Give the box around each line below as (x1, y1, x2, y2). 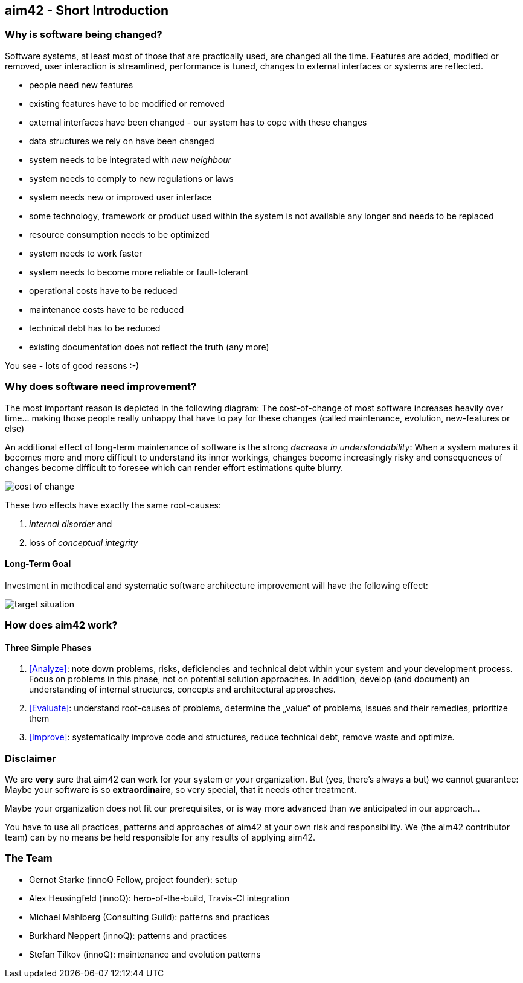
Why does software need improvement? (5, 380, 197, 393)
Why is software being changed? (5, 28, 162, 41)
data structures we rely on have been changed (29, 135, 214, 146)
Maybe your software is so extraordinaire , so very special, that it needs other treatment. (5, 784, 357, 795)
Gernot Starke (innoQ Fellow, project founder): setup (29, 874, 237, 885)
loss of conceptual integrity (29, 537, 138, 548)
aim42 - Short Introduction (5, 3, 169, 18)
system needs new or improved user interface (29, 191, 212, 202)
